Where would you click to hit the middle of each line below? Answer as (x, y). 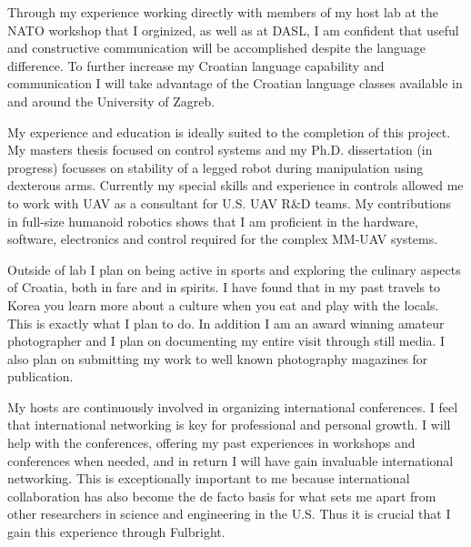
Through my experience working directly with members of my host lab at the (223, 12)
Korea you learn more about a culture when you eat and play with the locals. (223, 304)
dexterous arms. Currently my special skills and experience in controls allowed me (235, 185)
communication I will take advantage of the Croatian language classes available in (235, 83)
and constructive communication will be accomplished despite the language (216, 48)
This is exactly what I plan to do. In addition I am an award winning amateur (226, 323)
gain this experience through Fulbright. (116, 532)
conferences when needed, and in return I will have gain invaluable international (230, 460)
